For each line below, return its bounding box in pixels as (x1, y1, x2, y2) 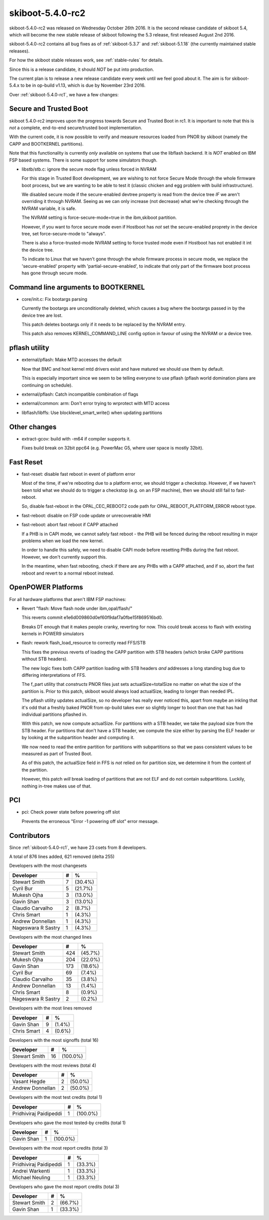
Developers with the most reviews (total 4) (9, 1062, 97, 1068)
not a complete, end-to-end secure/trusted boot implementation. (9, 125, 142, 131)
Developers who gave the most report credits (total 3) (9, 1184, 120, 1190)
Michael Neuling (12, 1174, 51, 1181)
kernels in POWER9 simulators (21, 631, 84, 637)
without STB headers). (21, 656, 68, 662)
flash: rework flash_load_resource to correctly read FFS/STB (21, 640, 146, 646)
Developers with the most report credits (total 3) (9, 1145, 108, 1151)
